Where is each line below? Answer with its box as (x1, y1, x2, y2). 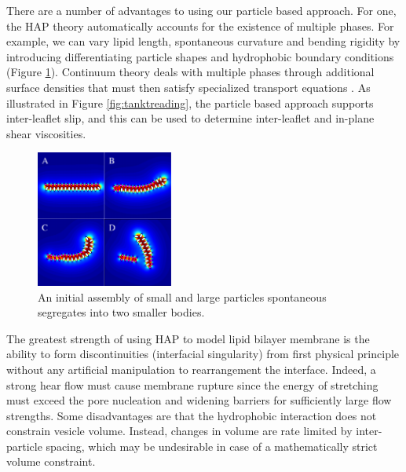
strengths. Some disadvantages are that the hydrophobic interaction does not (6, 407, 377, 423)
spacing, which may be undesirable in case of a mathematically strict (46, 437, 378, 454)
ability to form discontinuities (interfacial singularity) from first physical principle (6, 346, 400, 362)
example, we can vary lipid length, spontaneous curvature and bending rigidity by (6, 33, 401, 49)
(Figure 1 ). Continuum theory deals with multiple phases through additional (6, 64, 375, 80)
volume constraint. (6, 453, 96, 470)
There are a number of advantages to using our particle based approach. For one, (6, 2, 397, 18)
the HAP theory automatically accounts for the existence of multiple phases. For (6, 17, 394, 34)
